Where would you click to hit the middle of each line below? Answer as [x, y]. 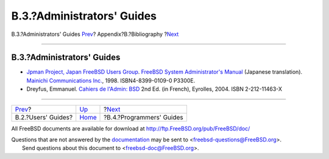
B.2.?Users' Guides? [44, 117]
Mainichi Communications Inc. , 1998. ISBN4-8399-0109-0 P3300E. [111, 80]
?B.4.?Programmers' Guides [143, 117]
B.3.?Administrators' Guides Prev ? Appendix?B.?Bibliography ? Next [95, 34]
